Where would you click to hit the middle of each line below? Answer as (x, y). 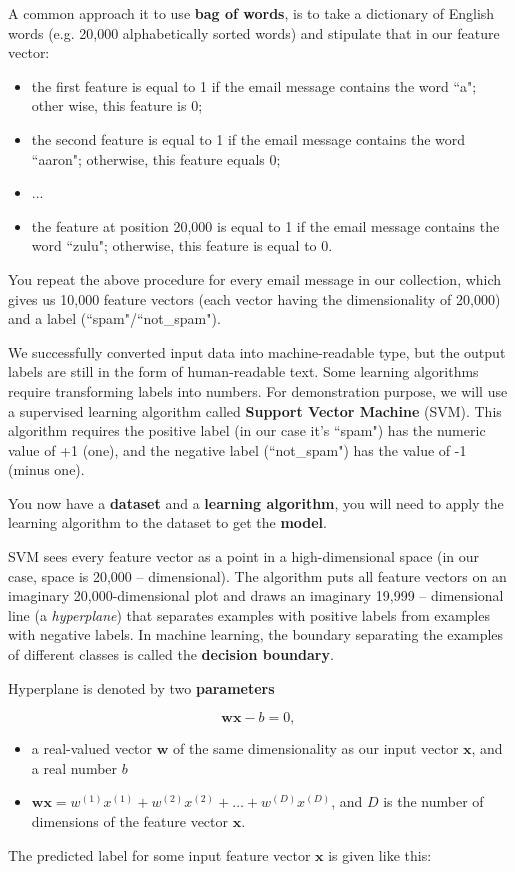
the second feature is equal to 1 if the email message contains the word (248, 138)
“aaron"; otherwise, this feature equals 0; (156, 158)
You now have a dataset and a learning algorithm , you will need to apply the (256, 502)
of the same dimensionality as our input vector (316, 748)
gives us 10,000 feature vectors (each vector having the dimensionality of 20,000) (254, 298)
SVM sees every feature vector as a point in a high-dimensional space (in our (244, 556)
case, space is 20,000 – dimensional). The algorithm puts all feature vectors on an (257, 575)
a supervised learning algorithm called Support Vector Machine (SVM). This (255, 410)
